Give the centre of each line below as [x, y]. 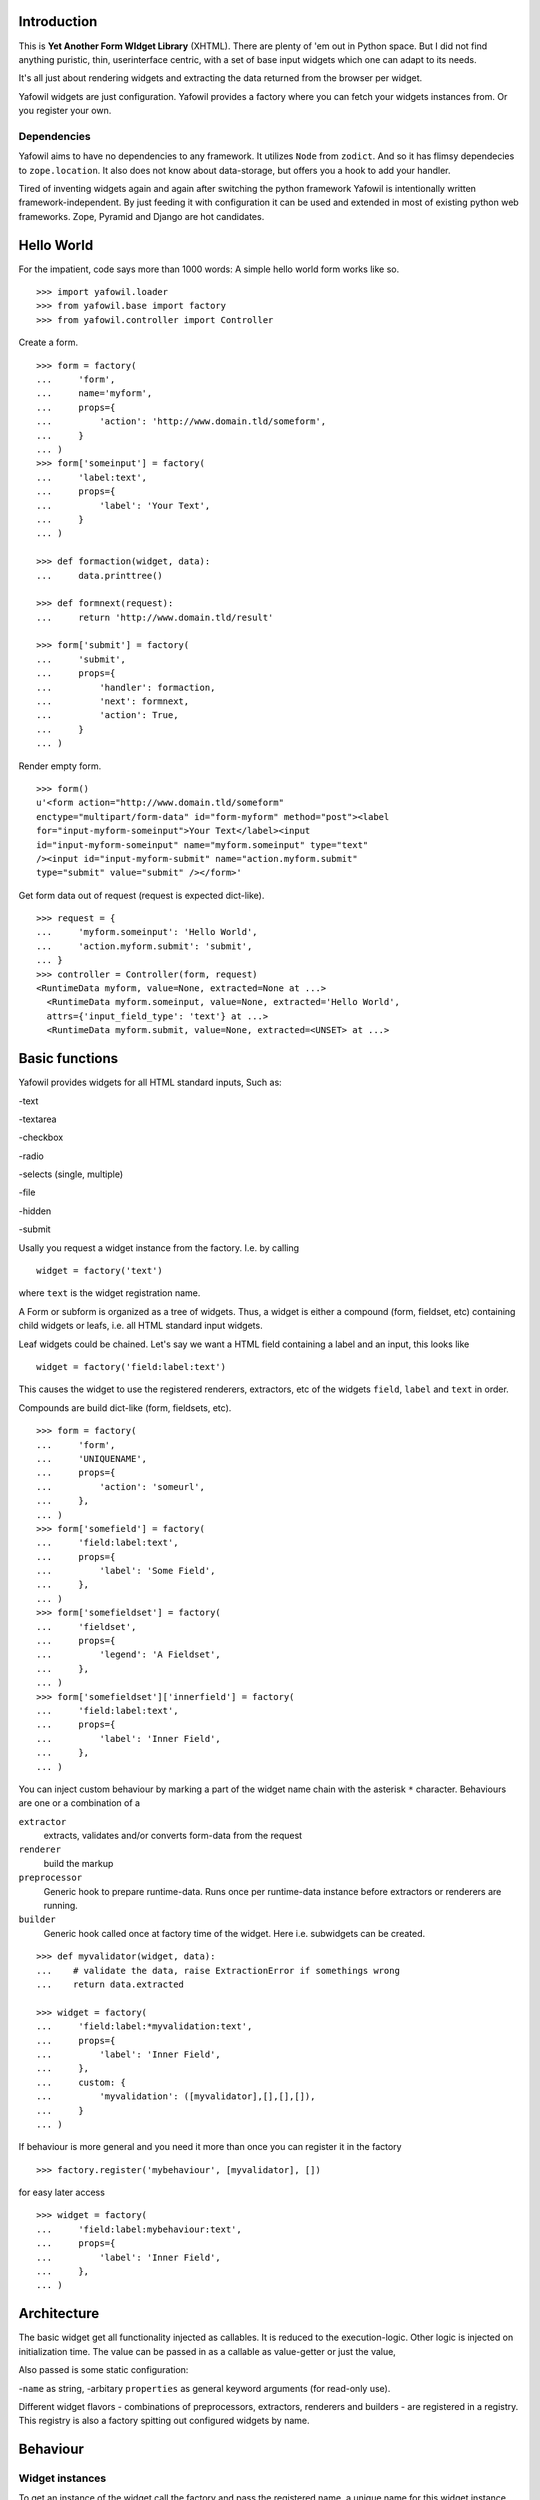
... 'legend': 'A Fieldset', [129, 1654]
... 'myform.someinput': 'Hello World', [147, 932]
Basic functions [68, 1058]
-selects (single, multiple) [71, 1174]
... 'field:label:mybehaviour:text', [139, 2229]
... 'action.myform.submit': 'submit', [144, 946]
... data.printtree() [100, 575]
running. [61, 1906]
